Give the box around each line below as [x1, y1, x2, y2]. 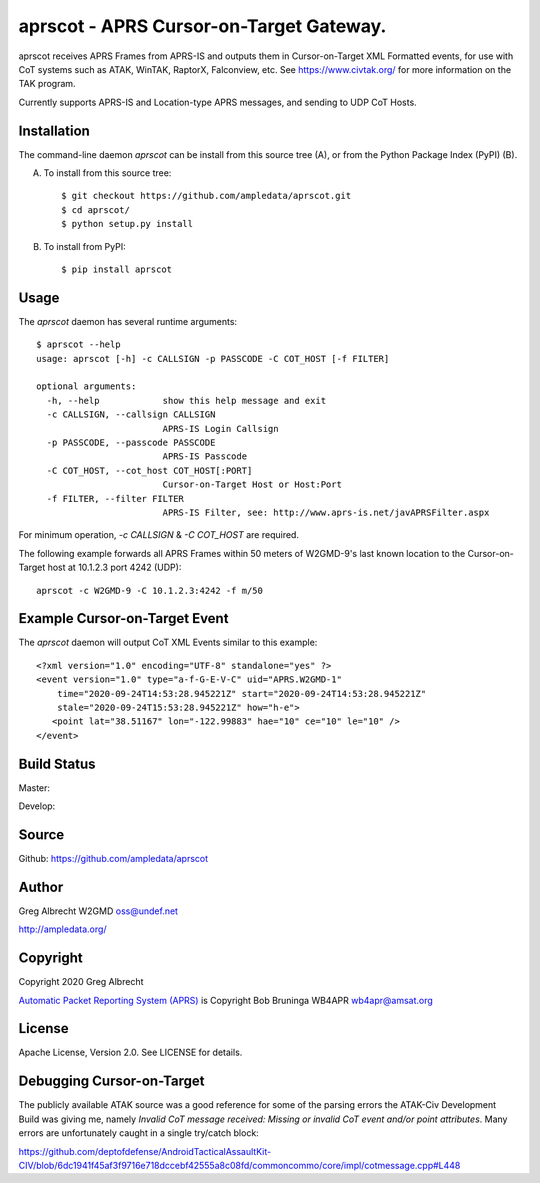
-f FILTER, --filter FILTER [46, 493, 185, 504]
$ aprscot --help [36, 339, 121, 350]
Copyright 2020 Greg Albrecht [18, 976, 144, 988]
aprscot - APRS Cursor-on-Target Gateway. [18, 15, 387, 37]
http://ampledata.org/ [18, 923, 107, 935]
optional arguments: [36, 381, 137, 392]
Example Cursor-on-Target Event [18, 610, 229, 627]
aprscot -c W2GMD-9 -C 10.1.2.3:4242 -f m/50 [36, 585, 264, 596]
